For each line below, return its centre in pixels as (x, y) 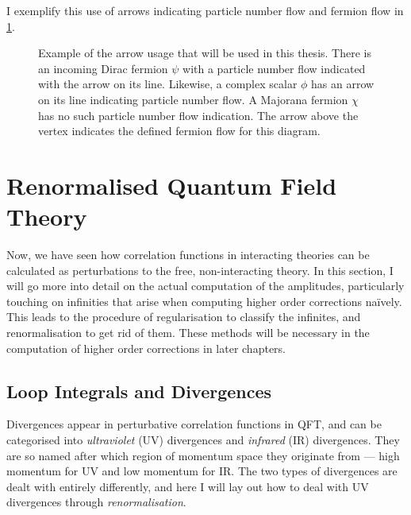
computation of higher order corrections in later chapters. (146, 348)
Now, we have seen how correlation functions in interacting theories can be (188, 255)
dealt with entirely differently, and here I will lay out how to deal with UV (188, 486)
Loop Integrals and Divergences (139, 391)
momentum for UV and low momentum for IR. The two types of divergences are (202, 471)
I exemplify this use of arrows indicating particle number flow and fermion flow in (205, 10)
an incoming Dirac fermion (103, 68)
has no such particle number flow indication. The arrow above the (198, 115)
